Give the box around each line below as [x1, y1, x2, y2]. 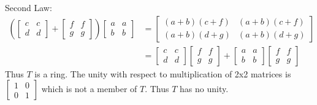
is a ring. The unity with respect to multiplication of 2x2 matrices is [34, 67, 291, 80]
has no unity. [180, 82, 229, 95]
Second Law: [5, 1, 52, 14]
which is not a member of [41, 82, 137, 95]
